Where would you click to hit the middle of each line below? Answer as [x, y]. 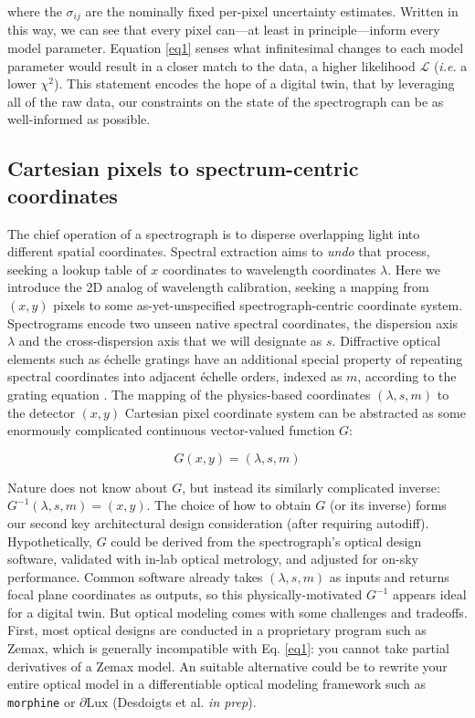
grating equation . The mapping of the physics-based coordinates [189, 394]
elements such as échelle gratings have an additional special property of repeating [235, 358]
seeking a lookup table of [77, 269]
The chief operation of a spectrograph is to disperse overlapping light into [214, 233]
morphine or [42, 701]
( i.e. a [450, 65]
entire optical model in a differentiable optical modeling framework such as [217, 684]
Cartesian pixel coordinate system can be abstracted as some [295, 412]
